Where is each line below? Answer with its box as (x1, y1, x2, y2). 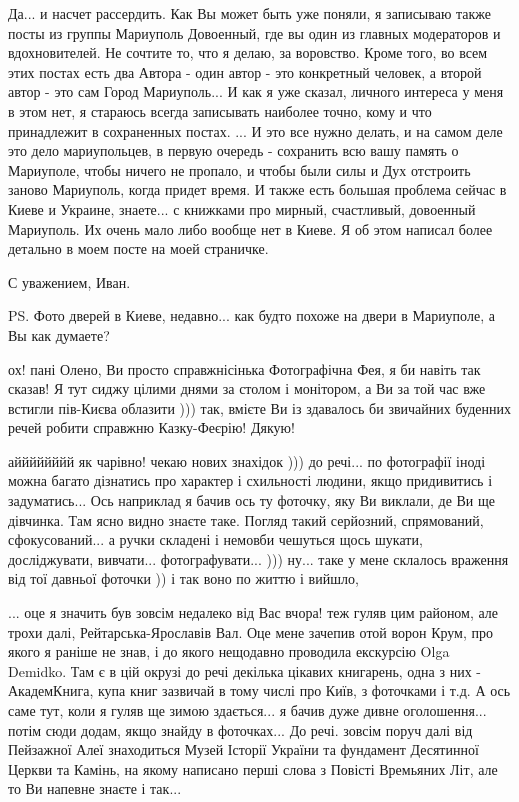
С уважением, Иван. (8, 271, 131, 292)
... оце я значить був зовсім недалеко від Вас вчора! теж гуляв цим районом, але (8, 602, 499, 623)
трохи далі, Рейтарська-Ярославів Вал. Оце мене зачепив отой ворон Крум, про (8, 621, 494, 642)
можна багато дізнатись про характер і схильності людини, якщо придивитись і (8, 470, 493, 491)
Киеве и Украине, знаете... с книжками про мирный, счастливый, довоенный (8, 198, 476, 219)
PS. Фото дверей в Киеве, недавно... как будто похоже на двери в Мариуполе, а (8, 305, 495, 326)
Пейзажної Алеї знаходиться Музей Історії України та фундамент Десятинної (8, 739, 479, 760)
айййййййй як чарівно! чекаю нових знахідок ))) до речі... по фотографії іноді (8, 450, 486, 471)
